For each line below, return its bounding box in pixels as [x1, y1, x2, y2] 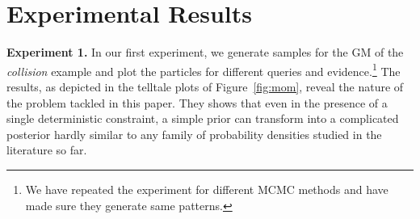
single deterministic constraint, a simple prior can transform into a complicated [6, 110, 399, 127]
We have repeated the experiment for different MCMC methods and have [25, 180, 388, 197]
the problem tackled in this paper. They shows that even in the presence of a [6, 94, 388, 111]
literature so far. [6, 141, 87, 158]
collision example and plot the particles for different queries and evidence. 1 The [6, 60, 401, 79]
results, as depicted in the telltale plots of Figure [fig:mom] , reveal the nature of [6, 78, 404, 95]
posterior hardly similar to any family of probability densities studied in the [6, 125, 382, 142]
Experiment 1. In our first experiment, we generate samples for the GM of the [6, 44, 404, 61]
